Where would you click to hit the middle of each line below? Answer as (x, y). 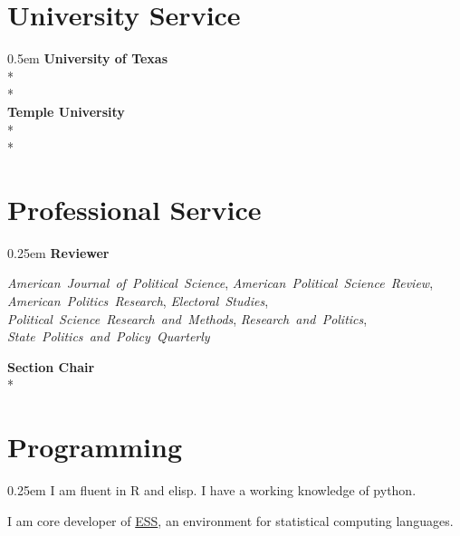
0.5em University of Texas (88, 58)
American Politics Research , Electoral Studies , (138, 301)
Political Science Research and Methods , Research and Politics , (187, 318)
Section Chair (51, 366)
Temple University (66, 111)
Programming (95, 447)
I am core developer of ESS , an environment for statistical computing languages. (230, 520)
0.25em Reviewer (58, 252)
